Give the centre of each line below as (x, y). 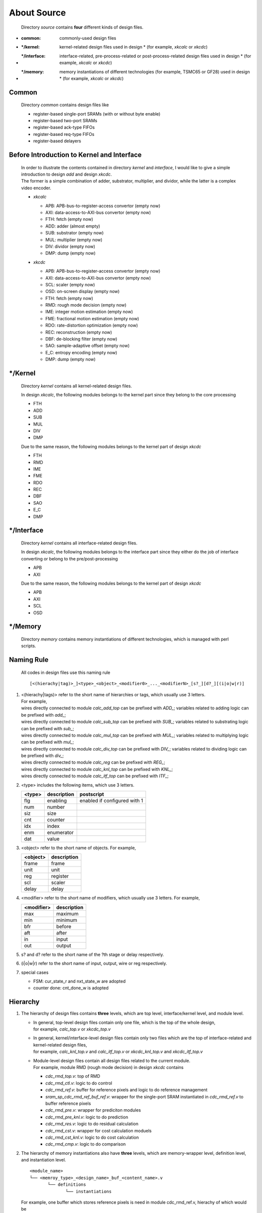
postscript (92, 794)
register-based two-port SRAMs (65, 121)
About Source (37, 13)
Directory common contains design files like (65, 105)
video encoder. (36, 188)
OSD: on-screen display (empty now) (82, 292)
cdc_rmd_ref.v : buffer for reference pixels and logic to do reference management (126, 1090)
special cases (35, 972)
